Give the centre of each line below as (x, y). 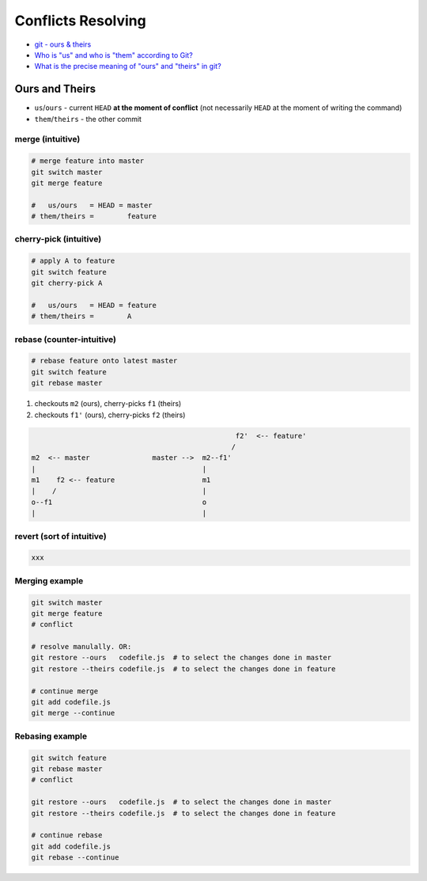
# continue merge (65, 691)
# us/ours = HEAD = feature (94, 305)
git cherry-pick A (67, 283)
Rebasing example (51, 736)
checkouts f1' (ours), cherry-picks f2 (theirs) (110, 415)
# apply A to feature (73, 261)
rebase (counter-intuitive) (66, 339)
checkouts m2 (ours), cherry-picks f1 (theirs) (108, 404)
